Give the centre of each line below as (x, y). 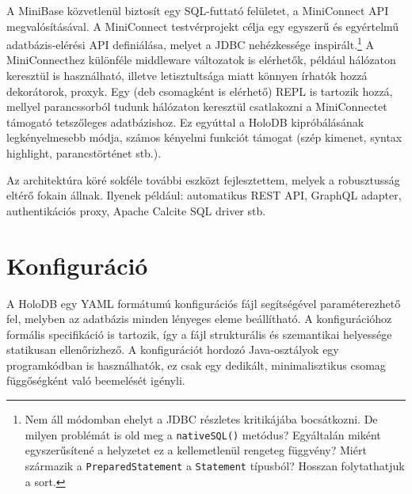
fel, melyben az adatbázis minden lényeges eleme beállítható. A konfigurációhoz (199, 319)
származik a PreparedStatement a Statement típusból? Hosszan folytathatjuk (215, 465)
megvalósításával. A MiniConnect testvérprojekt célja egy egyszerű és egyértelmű (203, 26)
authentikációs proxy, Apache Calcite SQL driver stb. (136, 210)
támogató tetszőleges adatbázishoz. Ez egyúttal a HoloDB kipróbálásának (185, 122)
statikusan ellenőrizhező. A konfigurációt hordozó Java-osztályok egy (173, 350)
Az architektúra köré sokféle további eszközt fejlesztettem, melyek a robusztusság (203, 179)
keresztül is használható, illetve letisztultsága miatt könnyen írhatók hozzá (187, 76)
